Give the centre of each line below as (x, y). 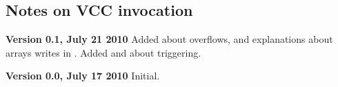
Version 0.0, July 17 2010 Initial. (83, 76)
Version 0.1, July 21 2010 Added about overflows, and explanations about (169, 39)
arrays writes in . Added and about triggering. (103, 52)
